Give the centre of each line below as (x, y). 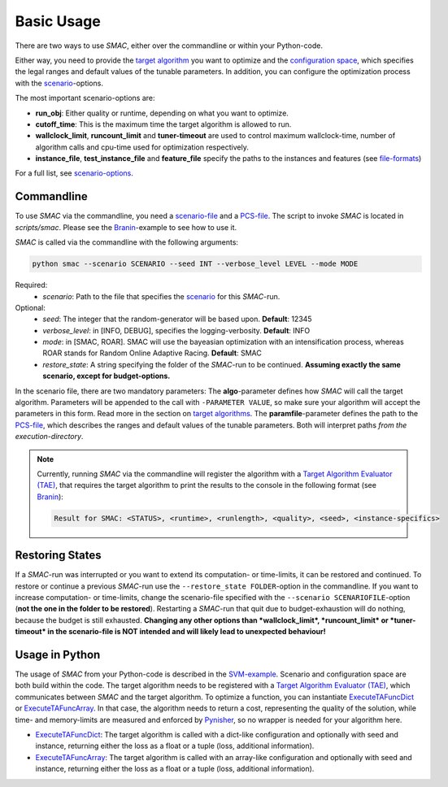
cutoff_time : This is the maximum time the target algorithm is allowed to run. (163, 124)
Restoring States (58, 556)
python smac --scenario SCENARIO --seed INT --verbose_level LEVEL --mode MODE (195, 264)
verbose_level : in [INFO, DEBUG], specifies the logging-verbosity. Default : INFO (176, 330)
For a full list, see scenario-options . (74, 173)
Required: (31, 285)
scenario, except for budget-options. (107, 376)
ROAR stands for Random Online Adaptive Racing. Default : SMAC (152, 353)
